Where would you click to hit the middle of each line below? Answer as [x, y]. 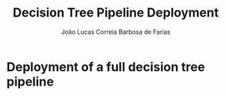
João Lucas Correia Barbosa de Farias [116, 32]
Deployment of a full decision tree [106, 67]
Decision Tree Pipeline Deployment [116, 13]
